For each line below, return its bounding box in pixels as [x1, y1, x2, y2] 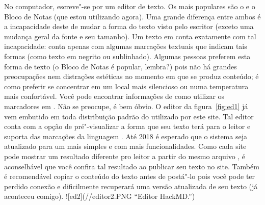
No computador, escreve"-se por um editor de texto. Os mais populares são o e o [4, 1, 255, 11]
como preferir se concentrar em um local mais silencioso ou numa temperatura [4, 81, 249, 91]
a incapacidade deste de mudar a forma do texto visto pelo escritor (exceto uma [4, 21, 254, 32]
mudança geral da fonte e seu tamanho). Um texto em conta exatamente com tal [4, 31, 256, 41]
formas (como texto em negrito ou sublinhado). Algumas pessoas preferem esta [4, 50, 251, 61]
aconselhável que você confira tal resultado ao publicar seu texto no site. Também [4, 161, 259, 171]
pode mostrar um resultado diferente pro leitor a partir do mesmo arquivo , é [4, 150, 246, 161]
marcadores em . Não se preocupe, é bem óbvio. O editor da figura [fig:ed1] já [4, 100, 248, 111]
